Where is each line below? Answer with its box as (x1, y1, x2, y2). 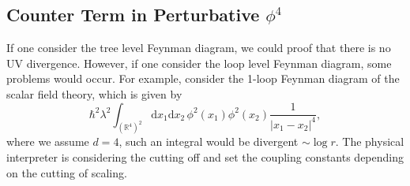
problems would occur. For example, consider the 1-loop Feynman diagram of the (6, 70, 400, 87)
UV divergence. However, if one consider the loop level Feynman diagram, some (6, 54, 392, 71)
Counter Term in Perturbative (6, 2, 260, 27)
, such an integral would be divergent (118, 133, 299, 150)
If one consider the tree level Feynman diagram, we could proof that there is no (6, 39, 391, 56)
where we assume (6, 133, 89, 150)
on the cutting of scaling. (6, 164, 127, 180)
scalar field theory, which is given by (6, 85, 182, 102)
